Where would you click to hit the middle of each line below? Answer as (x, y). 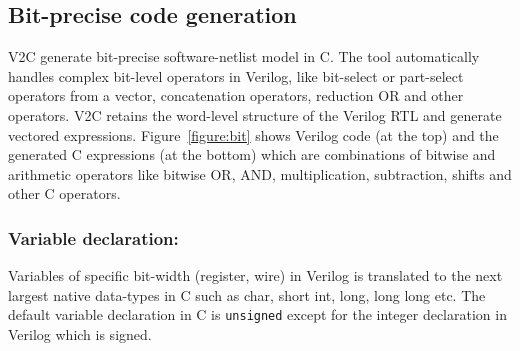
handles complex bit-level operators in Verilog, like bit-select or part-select (236, 75)
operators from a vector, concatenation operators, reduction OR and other (236, 95)
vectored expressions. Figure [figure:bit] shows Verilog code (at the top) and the (253, 134)
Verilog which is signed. (80, 334)
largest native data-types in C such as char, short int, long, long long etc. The (247, 294)
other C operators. (64, 193)
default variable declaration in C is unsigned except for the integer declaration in (257, 314)
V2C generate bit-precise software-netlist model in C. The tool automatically (244, 56)
